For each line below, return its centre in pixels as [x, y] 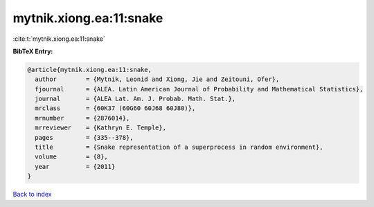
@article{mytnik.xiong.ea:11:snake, [90, 70]
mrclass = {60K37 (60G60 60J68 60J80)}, [115, 108]
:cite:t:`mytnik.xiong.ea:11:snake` [59, 39]
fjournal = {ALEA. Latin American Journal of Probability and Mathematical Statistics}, [199, 89]
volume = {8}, [72, 157]
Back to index [32, 195]
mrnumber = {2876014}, [82, 118]
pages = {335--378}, [84, 137]
